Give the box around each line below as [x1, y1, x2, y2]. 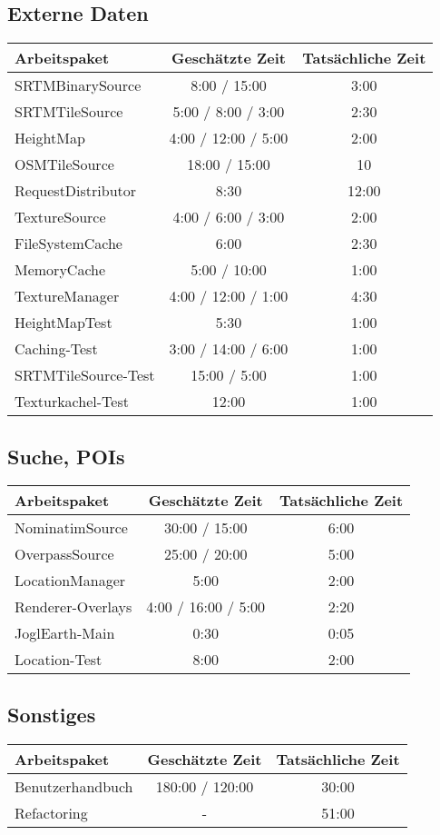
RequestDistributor [15, 180, 137, 202]
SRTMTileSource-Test [15, 364, 155, 386]
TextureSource [15, 206, 106, 228]
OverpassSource [15, 543, 114, 565]
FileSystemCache [15, 233, 122, 254]
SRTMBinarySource [15, 75, 142, 96]
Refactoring [15, 801, 88, 823]
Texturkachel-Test [15, 391, 129, 413]
